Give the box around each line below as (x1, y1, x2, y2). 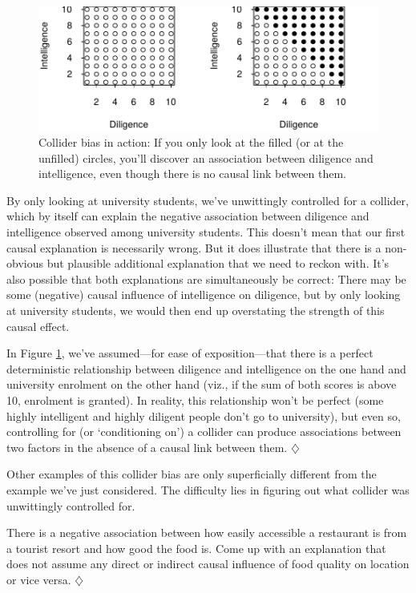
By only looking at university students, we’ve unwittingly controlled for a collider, (6, 192, 409, 208)
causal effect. (6, 317, 70, 334)
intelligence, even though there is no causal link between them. (38, 165, 347, 182)
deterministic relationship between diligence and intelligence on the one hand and (6, 360, 406, 377)
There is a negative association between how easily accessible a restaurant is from (6, 524, 407, 541)
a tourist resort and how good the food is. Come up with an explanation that (6, 539, 386, 556)
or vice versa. (6, 571, 71, 587)
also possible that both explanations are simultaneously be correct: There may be (6, 270, 406, 287)
